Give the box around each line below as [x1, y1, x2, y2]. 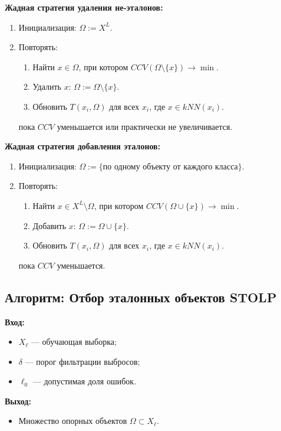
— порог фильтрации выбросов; [25, 355, 140, 367]
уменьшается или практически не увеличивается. [57, 120, 233, 132]
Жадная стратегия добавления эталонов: [5, 140, 161, 152]
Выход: [5, 394, 31, 407]
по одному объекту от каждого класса [103, 162, 238, 171]
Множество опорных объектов [18, 414, 127, 427]
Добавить [32, 219, 67, 231]
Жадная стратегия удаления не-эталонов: [5, 1, 163, 13]
